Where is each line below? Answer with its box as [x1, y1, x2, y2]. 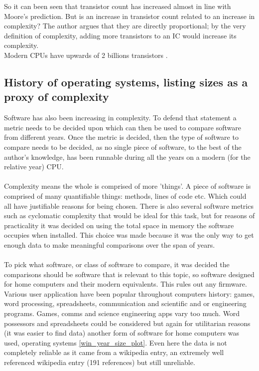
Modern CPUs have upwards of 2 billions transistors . [4, 49, 168, 60]
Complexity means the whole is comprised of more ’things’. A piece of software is [4, 181, 251, 191]
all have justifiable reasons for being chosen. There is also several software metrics [4, 200, 254, 211]
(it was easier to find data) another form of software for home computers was [4, 328, 239, 338]
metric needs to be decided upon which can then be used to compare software [4, 122, 241, 132]
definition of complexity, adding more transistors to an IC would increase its [4, 30, 237, 40]
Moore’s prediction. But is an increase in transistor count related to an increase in [4, 10, 255, 21]
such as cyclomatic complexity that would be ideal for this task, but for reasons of [4, 210, 255, 221]
